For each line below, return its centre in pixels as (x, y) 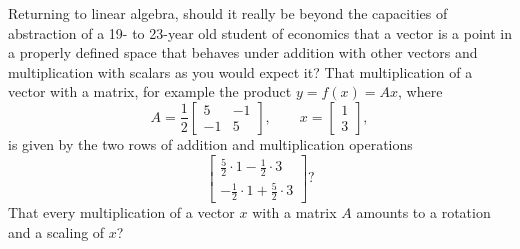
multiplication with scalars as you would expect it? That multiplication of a (240, 71)
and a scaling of (56, 231)
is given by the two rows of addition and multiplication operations (210, 143)
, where (420, 91)
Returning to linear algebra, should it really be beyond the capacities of (228, 13)
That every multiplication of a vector (121, 212)
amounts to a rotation (423, 212)
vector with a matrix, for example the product (150, 91)
